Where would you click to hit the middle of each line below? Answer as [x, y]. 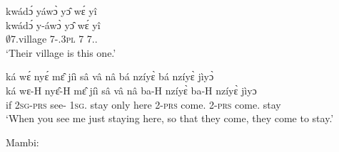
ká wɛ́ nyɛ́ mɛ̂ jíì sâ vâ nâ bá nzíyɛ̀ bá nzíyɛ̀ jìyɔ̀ [110, 76]
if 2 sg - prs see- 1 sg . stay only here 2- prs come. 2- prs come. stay [143, 104]
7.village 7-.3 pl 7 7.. [54, 39]
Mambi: [22, 142]
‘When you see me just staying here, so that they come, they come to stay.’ [170, 118]
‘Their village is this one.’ [61, 52]
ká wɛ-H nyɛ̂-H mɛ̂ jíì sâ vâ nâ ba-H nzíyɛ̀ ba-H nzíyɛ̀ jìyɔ [131, 90]
